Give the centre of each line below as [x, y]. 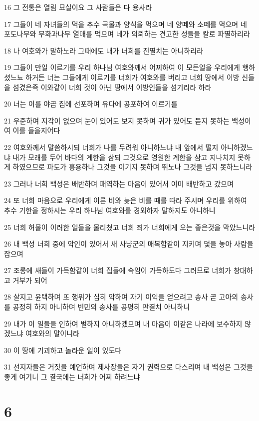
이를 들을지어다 [36, 130]
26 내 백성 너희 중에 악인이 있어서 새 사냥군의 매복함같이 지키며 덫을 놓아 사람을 [129, 244]
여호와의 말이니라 [53, 333]
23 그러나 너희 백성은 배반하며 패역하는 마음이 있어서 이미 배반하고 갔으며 [119, 183]
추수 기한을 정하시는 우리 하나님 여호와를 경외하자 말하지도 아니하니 [110, 210]
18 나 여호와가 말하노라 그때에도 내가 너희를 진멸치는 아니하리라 [104, 50]
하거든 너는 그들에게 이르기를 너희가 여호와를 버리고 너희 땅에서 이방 [132, 77]
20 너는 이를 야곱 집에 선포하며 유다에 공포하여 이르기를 [91, 104]
